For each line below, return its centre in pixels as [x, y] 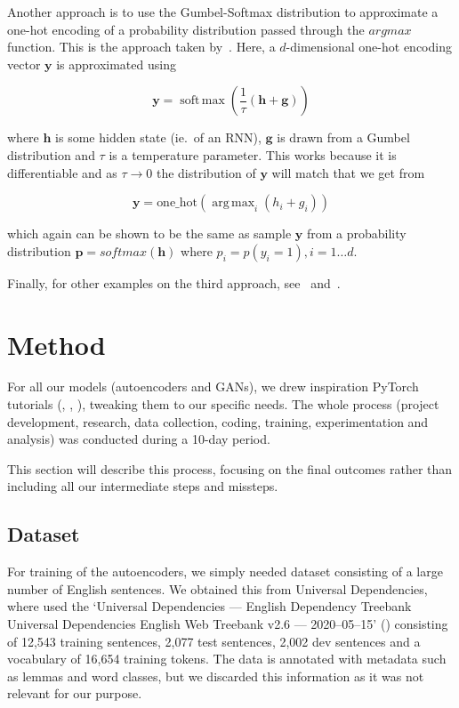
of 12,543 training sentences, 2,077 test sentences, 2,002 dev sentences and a [214, 641]
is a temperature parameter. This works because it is [253, 154]
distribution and [51, 154]
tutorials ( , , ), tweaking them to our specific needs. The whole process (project [223, 404]
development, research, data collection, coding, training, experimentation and [218, 421]
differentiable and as [62, 172]
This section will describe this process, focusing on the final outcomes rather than [230, 468]
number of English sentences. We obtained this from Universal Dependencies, [217, 588]
